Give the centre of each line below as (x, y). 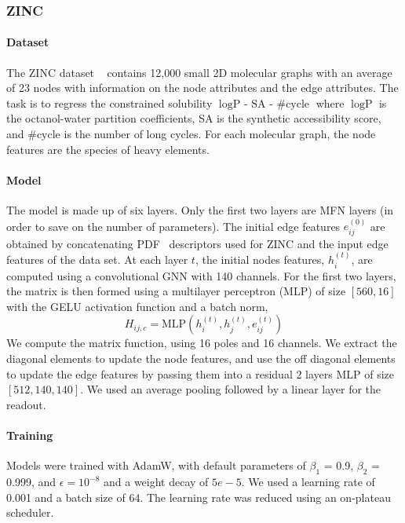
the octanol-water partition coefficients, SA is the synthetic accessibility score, (194, 118)
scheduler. (30, 512)
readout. (26, 404)
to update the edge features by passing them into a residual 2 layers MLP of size (201, 373)
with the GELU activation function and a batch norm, (137, 306)
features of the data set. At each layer (97, 260)
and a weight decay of (156, 481)
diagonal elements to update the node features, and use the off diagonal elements (201, 358)
